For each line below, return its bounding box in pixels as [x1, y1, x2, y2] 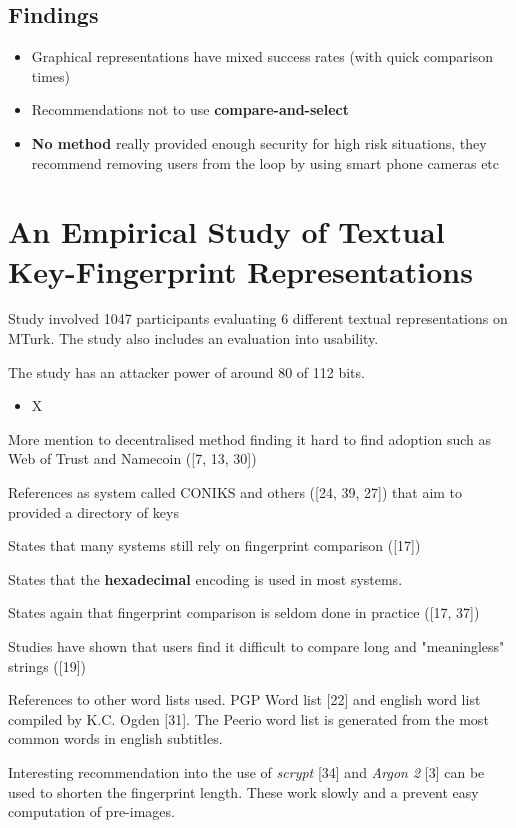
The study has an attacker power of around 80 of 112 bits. [8, 361, 365, 382]
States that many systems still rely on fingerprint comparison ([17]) [8, 535, 421, 556]
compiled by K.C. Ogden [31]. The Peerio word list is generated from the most [8, 708, 489, 729]
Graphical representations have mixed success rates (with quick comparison [31, 46, 494, 67]
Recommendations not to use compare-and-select [31, 99, 349, 120]
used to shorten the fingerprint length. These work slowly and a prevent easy [8, 781, 479, 802]
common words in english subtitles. [8, 728, 223, 749]
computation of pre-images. [8, 801, 175, 822]
